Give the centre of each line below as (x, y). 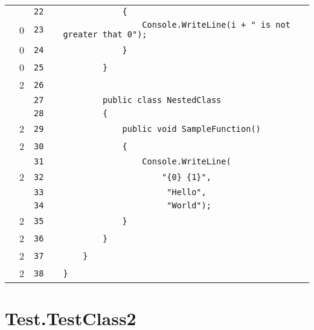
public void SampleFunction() (191, 129)
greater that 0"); (105, 34)
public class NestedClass (162, 100)
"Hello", (187, 192)
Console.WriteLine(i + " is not (216, 25)
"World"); (189, 205)
